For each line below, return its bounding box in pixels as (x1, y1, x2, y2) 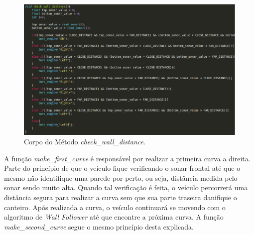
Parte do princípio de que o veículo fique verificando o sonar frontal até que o (4, 163, 241, 173)
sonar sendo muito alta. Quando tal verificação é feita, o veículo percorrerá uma (4, 182, 248, 193)
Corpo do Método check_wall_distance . (24, 136, 145, 147)
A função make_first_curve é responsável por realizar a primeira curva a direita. (4, 153, 251, 163)
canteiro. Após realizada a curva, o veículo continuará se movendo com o (4, 202, 226, 212)
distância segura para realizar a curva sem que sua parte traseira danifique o (4, 192, 237, 203)
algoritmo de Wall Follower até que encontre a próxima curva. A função (4, 212, 224, 222)
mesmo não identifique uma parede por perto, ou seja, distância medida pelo (4, 172, 238, 183)
